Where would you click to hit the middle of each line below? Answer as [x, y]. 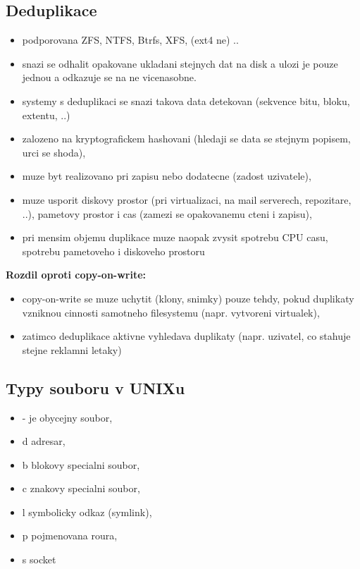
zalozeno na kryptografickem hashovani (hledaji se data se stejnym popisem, [186, 139]
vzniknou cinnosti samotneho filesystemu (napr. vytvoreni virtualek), [171, 312]
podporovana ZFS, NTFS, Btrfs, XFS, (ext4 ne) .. [130, 40]
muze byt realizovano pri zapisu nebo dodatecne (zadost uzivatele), [167, 176]
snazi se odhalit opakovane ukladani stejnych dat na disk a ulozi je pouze [180, 63]
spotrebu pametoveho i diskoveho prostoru [113, 251]
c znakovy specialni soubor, [81, 488]
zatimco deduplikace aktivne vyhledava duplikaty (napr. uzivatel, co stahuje [186, 336]
